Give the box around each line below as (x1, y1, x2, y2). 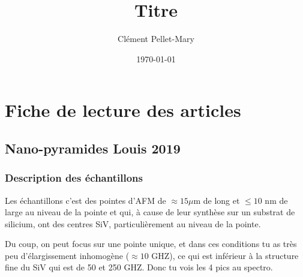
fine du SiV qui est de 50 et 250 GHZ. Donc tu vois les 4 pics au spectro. (5, 261, 273, 273)
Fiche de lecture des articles (5, 98, 241, 122)
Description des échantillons (5, 170, 143, 185)
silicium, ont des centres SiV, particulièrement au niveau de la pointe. (5, 217, 261, 230)
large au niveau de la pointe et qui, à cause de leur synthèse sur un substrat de (5, 206, 295, 218)
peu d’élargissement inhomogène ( (5, 249, 130, 261)
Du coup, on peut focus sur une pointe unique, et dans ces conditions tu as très (5, 237, 297, 250)
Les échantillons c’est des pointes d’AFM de (5, 194, 166, 206)
